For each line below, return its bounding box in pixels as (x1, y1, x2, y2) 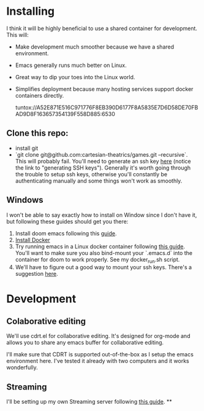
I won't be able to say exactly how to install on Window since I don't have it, (6, 211, 197, 219)
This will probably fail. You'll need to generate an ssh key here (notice (15, 157, 191, 165)
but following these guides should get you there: (6, 217, 129, 225)
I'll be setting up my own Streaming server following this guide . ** (6, 398, 173, 405)
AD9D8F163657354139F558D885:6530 (15, 110, 115, 117)
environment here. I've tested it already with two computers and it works (6, 358, 189, 365)
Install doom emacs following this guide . (15, 229, 117, 237)
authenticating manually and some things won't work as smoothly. (15, 177, 183, 184)
